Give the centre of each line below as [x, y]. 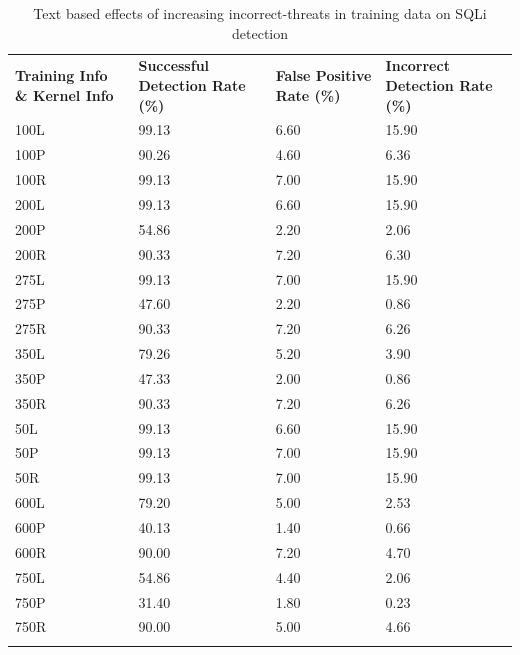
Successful [174, 65]
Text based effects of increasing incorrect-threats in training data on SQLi [260, 13]
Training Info [61, 75]
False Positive [323, 75]
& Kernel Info [64, 94]
